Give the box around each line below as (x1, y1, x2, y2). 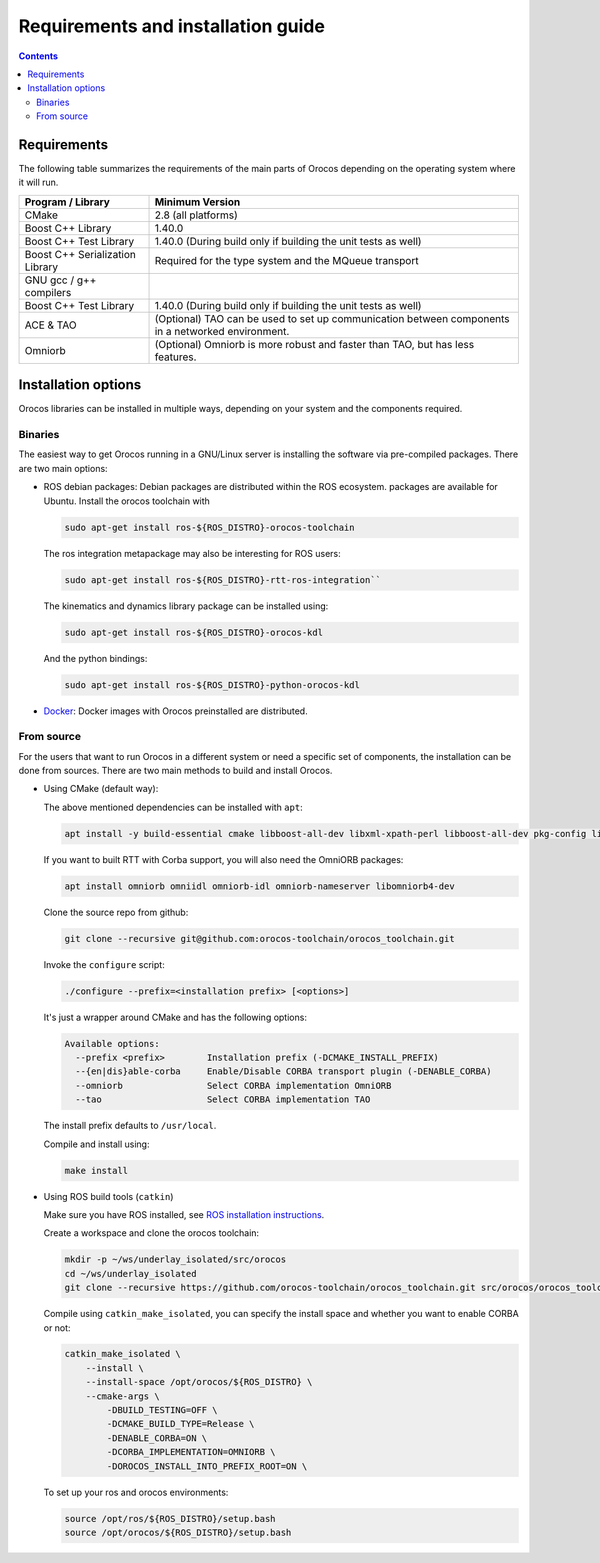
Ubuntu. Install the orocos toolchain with (43, 495, 210, 507)
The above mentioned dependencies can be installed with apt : (43, 801, 304, 813)
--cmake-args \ (85, 1390, 160, 1402)
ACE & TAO (24, 318, 77, 332)
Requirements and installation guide (18, 15, 325, 37)
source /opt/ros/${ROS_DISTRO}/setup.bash (64, 1513, 276, 1524)
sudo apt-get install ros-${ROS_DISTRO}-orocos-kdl (64, 626, 324, 638)
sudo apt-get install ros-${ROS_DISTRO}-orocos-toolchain (64, 521, 355, 533)
